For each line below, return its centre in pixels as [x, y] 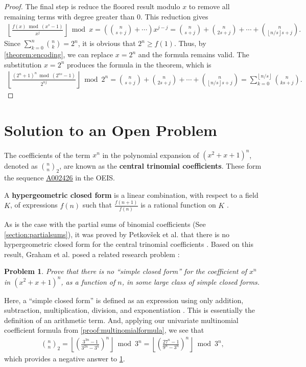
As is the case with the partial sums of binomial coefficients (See [105, 224]
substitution [23, 64]
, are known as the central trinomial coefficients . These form [160, 166]
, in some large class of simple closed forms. [191, 281]
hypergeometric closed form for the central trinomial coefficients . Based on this [129, 244]
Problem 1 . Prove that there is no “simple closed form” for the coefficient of [125, 271]
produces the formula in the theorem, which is [139, 64]
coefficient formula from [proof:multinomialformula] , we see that [104, 330]
